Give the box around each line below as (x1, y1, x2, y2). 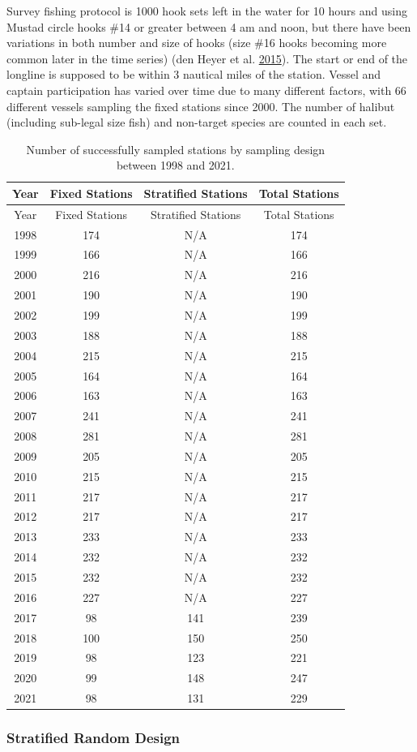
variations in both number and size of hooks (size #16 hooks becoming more (6, 34, 387, 51)
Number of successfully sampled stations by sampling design (26, 140, 326, 157)
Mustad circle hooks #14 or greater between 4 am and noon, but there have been (6, 18, 411, 35)
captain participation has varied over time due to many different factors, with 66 (6, 81, 406, 98)
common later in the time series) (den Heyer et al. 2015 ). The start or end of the (6, 49, 408, 67)
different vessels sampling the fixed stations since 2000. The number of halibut (6, 97, 395, 114)
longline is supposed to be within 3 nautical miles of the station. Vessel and (6, 66, 381, 83)
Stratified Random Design (6, 728, 181, 748)
